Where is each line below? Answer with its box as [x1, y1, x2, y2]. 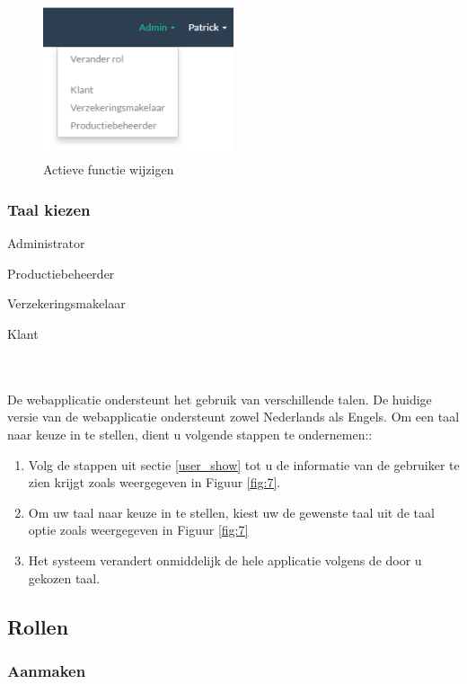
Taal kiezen [7, 199, 91, 220]
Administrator [7, 234, 85, 253]
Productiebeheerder [7, 263, 115, 282]
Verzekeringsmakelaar [7, 294, 126, 313]
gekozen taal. [28, 568, 101, 587]
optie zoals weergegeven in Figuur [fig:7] [28, 520, 249, 539]
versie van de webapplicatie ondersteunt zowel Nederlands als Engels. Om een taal [7, 407, 460, 426]
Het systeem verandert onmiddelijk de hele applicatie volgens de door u [28, 551, 422, 570]
